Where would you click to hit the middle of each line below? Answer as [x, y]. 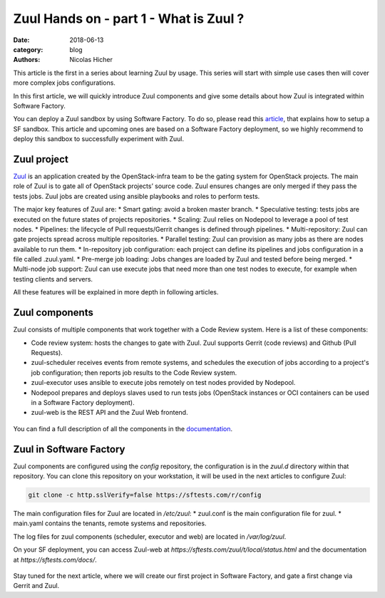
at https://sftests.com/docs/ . [55, 560]
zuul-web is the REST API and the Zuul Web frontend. [109, 413]
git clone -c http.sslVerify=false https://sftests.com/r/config [145, 495]
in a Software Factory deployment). [83, 402]
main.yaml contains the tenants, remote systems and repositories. [110, 523]
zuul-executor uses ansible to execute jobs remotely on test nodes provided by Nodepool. [163, 383]
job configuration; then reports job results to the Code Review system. [134, 372]
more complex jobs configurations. [64, 83]
